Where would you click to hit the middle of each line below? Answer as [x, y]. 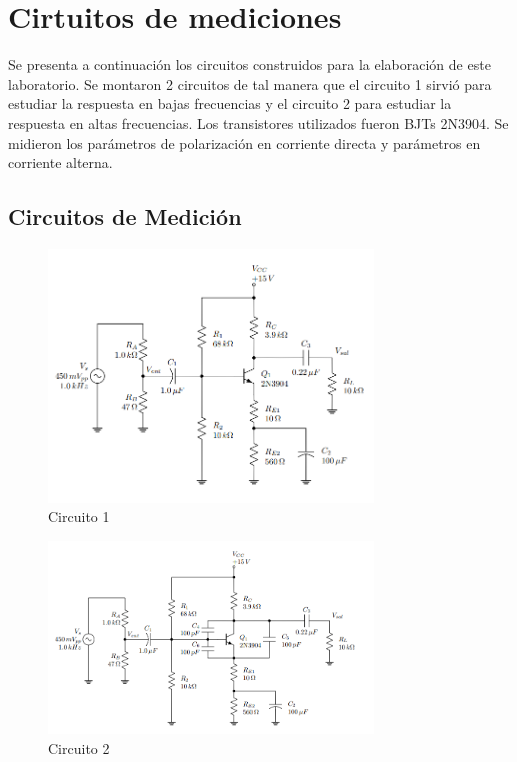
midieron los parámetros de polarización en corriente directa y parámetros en [244, 142]
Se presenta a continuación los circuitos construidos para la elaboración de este [249, 64]
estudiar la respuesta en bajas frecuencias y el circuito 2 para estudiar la [230, 103]
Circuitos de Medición [125, 216]
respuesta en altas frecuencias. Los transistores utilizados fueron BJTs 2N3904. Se [258, 122]
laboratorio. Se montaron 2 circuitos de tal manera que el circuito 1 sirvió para [250, 83]
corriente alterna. [60, 162]
